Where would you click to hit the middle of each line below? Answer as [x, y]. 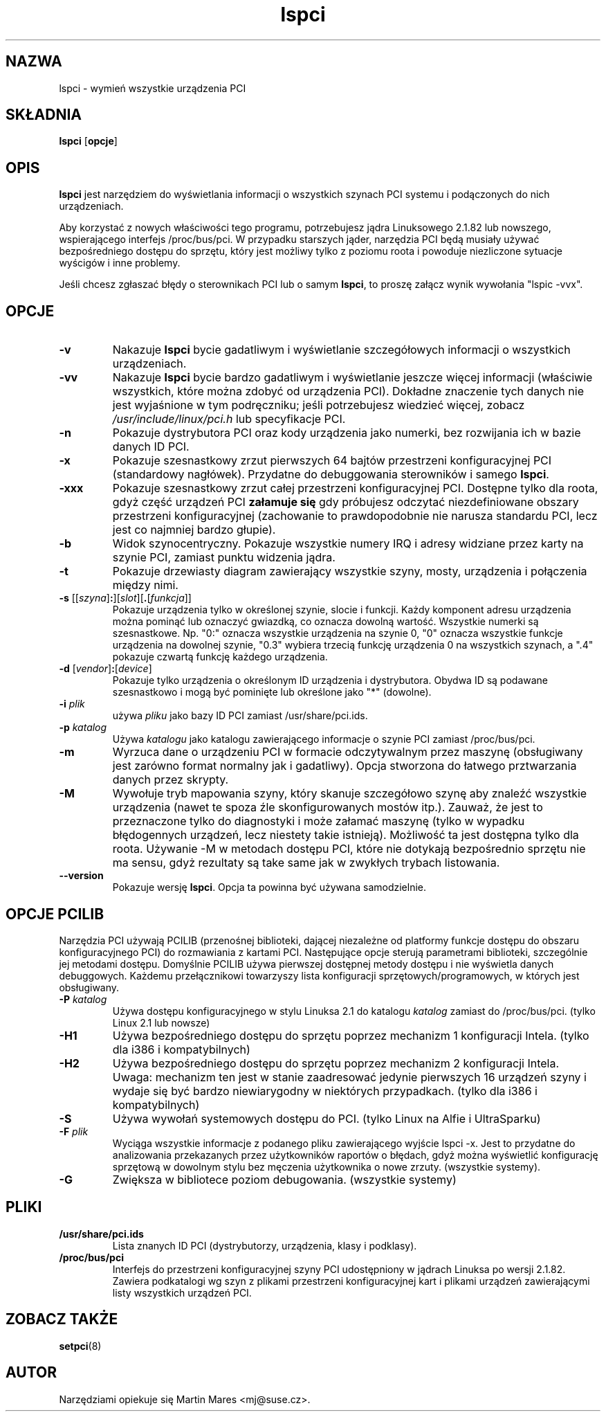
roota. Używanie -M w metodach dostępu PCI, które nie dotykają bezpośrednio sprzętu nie [349, 849]
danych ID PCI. [151, 447]
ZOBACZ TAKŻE [62, 1319]
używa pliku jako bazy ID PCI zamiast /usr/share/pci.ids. [240, 716]
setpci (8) [80, 1346]
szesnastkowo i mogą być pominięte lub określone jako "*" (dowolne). [272, 692]
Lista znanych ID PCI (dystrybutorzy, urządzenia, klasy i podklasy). [265, 1245]
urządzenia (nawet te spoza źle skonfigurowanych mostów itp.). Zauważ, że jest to [328, 807]
